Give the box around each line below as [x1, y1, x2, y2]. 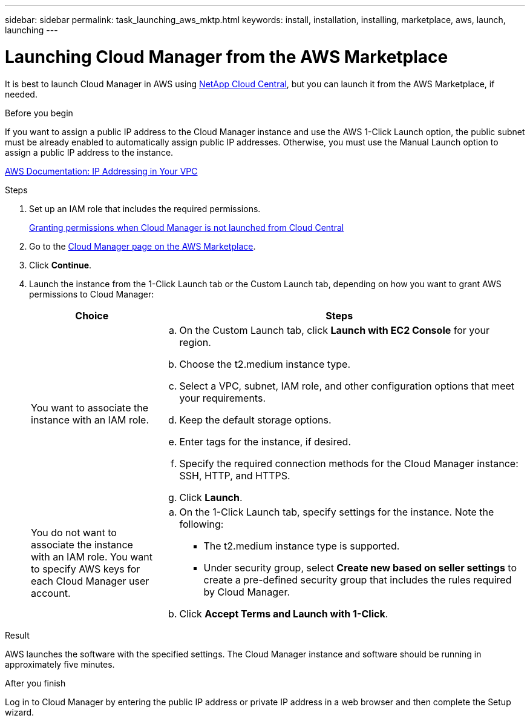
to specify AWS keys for [31, 562, 140, 575]
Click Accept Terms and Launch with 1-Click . [179, 607, 388, 620]
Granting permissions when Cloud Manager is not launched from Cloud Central [29, 222, 344, 233]
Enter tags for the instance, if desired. [179, 435, 351, 448]
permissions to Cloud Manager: [29, 288, 154, 299]
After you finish [5, 677, 66, 688]
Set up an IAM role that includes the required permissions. [29, 203, 261, 214]
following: [179, 517, 224, 530]
